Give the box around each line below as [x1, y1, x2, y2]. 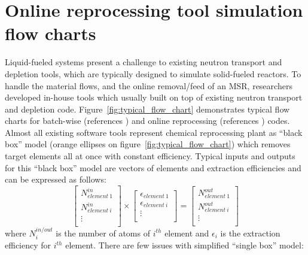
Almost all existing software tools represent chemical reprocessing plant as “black [5, 126, 303, 138]
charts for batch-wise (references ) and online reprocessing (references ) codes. [5, 114, 290, 127]
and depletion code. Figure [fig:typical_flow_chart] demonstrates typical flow [5, 102, 290, 115]
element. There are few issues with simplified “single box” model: [65, 239, 304, 251]
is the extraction [220, 226, 280, 239]
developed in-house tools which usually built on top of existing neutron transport [5, 91, 303, 104]
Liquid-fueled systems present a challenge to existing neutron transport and [5, 56, 282, 68]
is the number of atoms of [56, 226, 150, 239]
